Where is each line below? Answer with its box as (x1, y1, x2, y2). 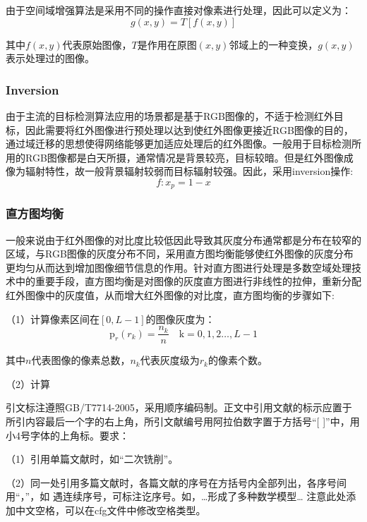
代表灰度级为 (140, 353, 200, 368)
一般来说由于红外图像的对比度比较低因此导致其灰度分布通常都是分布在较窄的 (6, 232, 361, 247)
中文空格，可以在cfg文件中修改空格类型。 (15, 503, 206, 518)
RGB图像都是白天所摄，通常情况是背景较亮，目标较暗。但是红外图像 (25, 150, 344, 164)
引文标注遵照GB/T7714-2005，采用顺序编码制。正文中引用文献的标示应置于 (6, 400, 352, 415)
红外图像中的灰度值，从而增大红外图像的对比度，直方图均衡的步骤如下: (6, 288, 335, 303)
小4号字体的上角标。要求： (6, 427, 129, 442)
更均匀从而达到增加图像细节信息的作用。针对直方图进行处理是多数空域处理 (6, 260, 351, 274)
